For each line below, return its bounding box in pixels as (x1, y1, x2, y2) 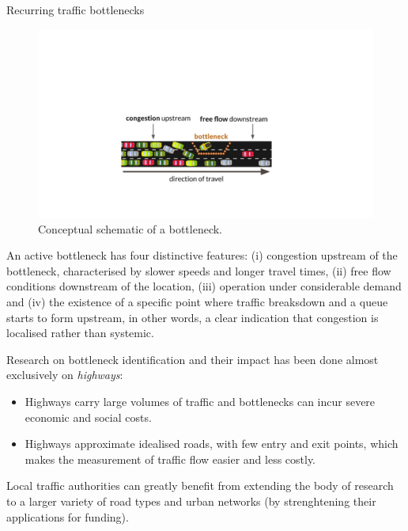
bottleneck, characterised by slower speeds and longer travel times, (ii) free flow (6, 262, 391, 279)
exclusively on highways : (6, 366, 123, 383)
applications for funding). (6, 508, 129, 525)
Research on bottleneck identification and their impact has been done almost (6, 351, 379, 367)
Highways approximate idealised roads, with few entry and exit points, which (25, 435, 399, 452)
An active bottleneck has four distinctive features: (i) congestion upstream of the (6, 247, 398, 264)
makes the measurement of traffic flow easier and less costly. (25, 450, 316, 467)
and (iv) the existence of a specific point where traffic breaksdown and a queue (6, 294, 388, 310)
